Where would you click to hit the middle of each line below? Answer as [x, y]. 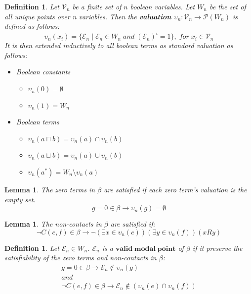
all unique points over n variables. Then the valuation [88, 16]
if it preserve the [217, 248]
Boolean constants [43, 72]
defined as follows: [32, 26]
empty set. [20, 199]
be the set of [228, 6]
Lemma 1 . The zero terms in [50, 190]
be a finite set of [97, 6]
